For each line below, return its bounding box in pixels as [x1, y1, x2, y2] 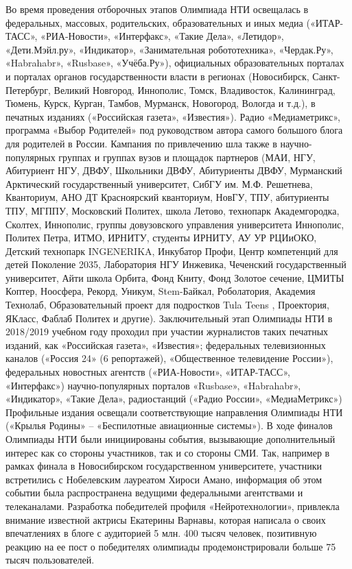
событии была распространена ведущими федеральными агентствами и [5, 485, 303, 500]
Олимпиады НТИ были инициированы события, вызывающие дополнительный [5, 432, 336, 446]
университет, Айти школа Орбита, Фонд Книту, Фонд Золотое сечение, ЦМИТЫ [5, 270, 344, 284]
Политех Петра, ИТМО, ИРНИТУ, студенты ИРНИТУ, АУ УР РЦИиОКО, [5, 230, 317, 245]
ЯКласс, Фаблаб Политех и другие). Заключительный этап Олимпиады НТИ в [5, 311, 333, 325]
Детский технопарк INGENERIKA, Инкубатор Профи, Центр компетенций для [5, 243, 338, 258]
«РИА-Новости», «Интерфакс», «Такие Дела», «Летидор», [40, 29, 284, 43]
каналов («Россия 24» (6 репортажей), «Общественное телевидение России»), [5, 351, 333, 365]
